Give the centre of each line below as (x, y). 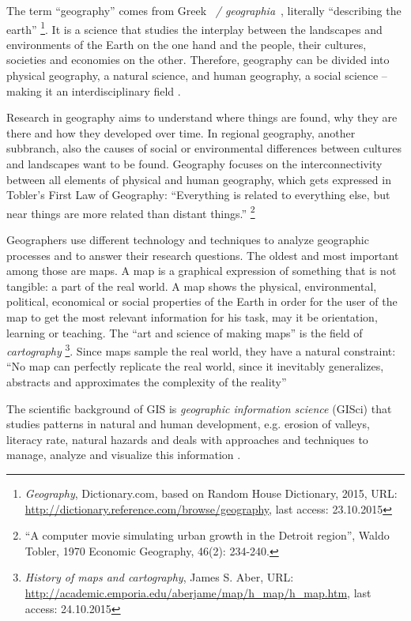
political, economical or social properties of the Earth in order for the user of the (202, 301)
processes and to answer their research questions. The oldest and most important (203, 255)
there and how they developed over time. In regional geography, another (181, 132)
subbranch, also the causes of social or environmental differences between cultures (204, 148)
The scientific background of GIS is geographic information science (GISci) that (199, 408)
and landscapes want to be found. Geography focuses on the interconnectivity (194, 164)
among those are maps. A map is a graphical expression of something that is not (202, 271)
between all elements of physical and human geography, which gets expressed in (199, 179)
